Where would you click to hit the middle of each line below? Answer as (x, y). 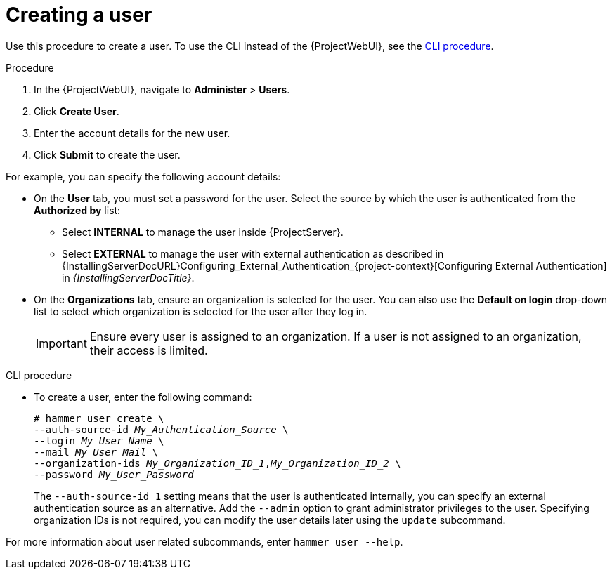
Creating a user (79, 15)
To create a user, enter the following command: (143, 397)
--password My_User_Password (114, 474)
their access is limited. (149, 350)
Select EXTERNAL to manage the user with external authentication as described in (253, 253)
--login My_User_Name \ (99, 441)
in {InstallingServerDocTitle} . (128, 277)
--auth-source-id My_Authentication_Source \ (161, 429)
